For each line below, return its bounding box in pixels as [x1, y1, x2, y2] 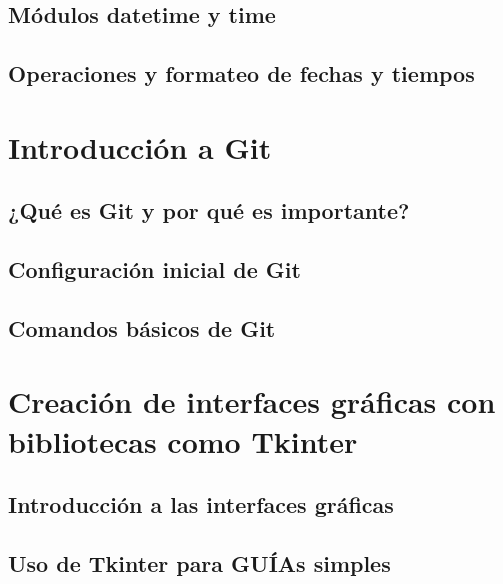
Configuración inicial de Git [8, 254, 301, 285]
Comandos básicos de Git [8, 312, 276, 343]
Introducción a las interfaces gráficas [8, 489, 394, 520]
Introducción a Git [8, 126, 272, 167]
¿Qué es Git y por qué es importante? [8, 195, 410, 226]
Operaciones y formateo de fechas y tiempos [8, 58, 475, 89]
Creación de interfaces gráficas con [8, 381, 496, 422]
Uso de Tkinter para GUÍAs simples [8, 548, 391, 579]
